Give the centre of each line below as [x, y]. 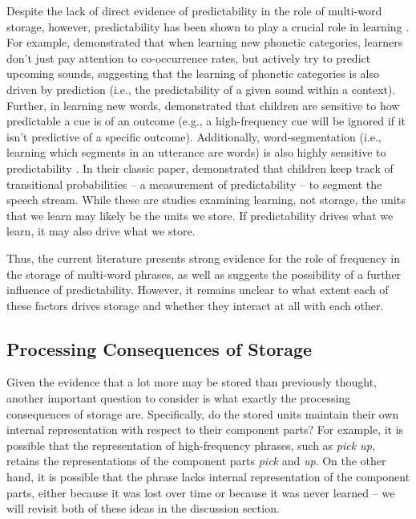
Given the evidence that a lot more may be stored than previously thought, [192, 382]
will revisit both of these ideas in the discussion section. [143, 508]
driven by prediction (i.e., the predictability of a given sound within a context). [201, 89]
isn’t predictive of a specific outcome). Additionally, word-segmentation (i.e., [194, 136]
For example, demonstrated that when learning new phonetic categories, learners [205, 42]
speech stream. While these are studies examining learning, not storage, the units [206, 200]
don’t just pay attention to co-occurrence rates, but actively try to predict [189, 57]
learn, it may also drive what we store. [101, 231]
